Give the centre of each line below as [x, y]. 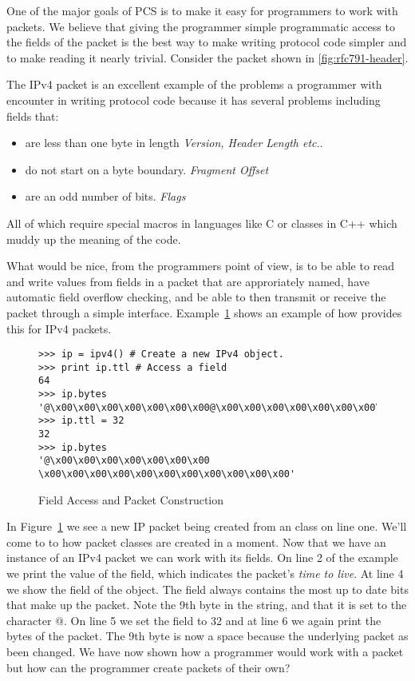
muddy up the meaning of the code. [94, 239]
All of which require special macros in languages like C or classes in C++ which [202, 223]
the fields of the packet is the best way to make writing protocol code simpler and [207, 42]
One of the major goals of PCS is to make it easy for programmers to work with [202, 10]
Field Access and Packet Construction [131, 499]
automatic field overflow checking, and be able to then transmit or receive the [196, 297]
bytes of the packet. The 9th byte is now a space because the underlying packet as [207, 636]
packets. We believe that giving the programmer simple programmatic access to [201, 26]
